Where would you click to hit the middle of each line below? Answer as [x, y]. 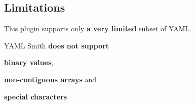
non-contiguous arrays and [50, 79]
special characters [36, 96]
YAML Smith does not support [57, 45]
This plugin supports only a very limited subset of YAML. [98, 29]
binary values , [29, 62]
